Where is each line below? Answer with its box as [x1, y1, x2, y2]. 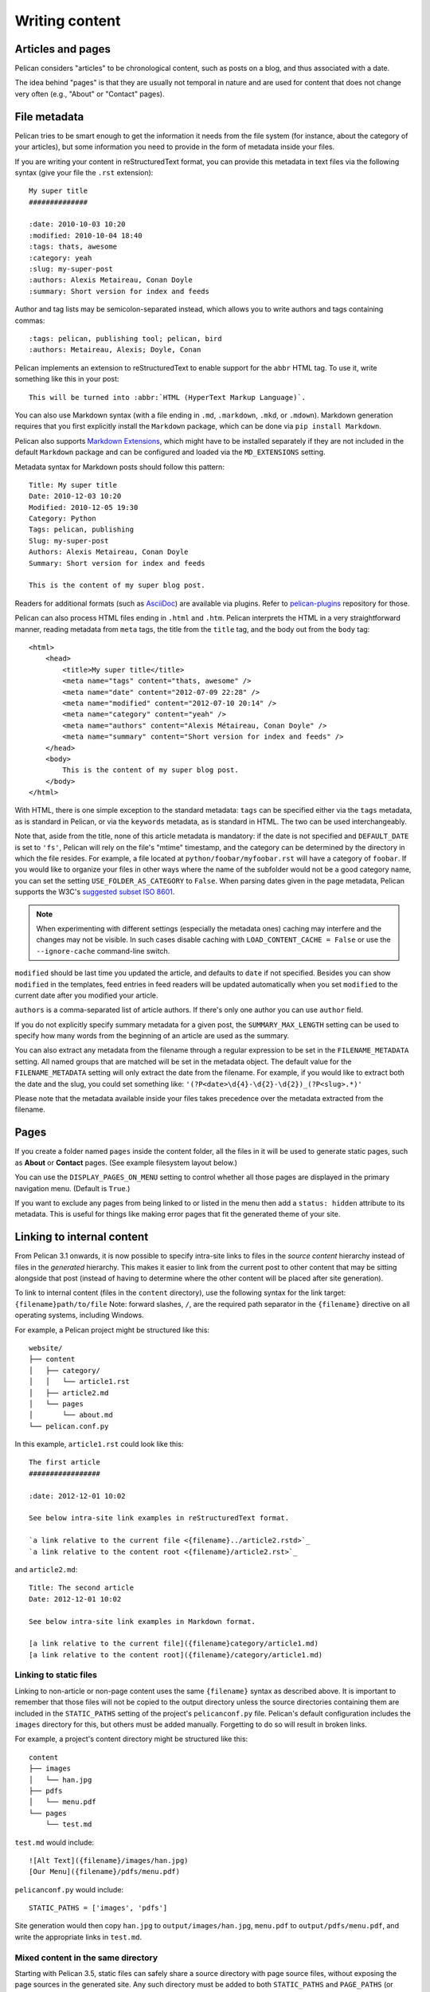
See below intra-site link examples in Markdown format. [29, 1617, 256, 1625]
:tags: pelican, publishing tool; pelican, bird [29, 335, 222, 343]
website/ [29, 1343, 63, 1352]
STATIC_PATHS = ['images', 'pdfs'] [29, 1904, 168, 1912]
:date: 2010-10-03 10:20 [29, 220, 126, 229]
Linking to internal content [14, 1230, 149, 1244]
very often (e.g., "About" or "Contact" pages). [14, 88, 165, 99]
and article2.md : [14, 1564, 78, 1574]
